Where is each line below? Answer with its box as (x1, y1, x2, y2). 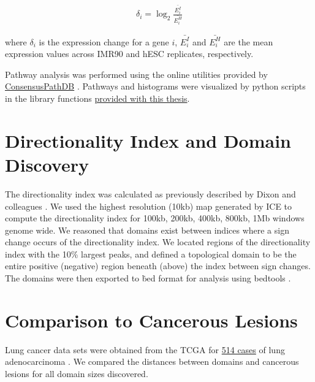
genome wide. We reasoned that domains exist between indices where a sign (5, 223, 289, 236)
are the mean (224, 35, 273, 48)
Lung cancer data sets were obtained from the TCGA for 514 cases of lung (5, 343, 285, 356)
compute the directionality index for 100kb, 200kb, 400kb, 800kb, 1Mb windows (5, 212, 305, 224)
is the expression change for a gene (39, 35, 169, 48)
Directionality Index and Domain (5, 128, 291, 153)
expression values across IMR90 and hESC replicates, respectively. (5, 47, 254, 60)
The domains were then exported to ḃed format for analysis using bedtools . (5, 272, 291, 285)
